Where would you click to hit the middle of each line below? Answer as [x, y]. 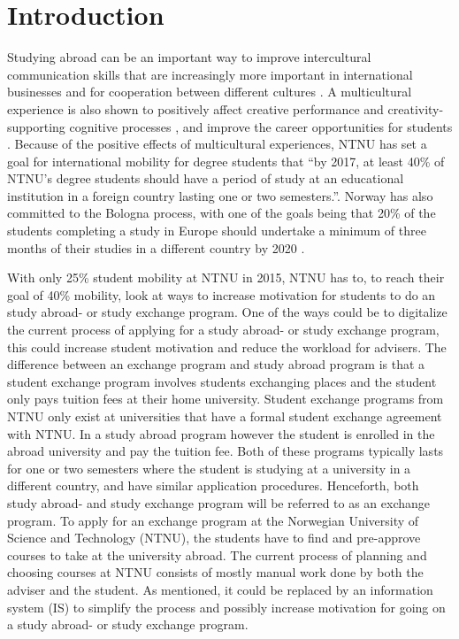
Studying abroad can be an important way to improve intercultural [189, 57]
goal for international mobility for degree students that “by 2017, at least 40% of [226, 161]
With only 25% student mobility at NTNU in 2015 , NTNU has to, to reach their [226, 277]
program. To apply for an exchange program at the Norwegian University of [213, 520]
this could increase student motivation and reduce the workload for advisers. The [227, 346]
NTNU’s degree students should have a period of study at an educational [206, 178]
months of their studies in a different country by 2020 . [156, 247]
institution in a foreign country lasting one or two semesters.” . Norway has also [220, 195]
